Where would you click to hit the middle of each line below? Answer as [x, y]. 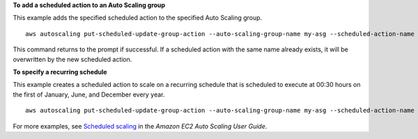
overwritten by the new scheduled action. [72, 59]
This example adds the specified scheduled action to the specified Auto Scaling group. [138, 18]
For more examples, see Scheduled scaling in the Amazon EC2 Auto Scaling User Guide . [140, 126]
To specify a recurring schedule [60, 72]
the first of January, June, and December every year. [89, 95]
